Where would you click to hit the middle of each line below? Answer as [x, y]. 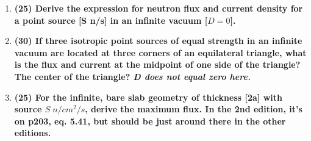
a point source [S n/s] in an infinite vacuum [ [111, 20]
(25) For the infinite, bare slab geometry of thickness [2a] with [148, 97]
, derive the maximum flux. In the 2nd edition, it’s [194, 109]
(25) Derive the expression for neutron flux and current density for [159, 8]
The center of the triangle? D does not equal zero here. [132, 76]
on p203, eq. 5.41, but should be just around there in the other [150, 121]
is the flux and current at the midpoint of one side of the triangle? [157, 64]
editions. [33, 133]
